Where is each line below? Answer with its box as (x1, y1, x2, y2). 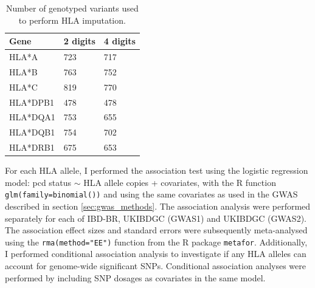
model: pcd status (5, 176, 72, 188)
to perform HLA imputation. (18, 13, 126, 26)
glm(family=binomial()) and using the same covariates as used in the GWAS (5, 188, 298, 201)
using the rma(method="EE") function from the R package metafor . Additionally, (5, 235, 308, 248)
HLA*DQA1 (9, 111, 55, 123)
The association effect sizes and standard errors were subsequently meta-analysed (5, 224, 308, 236)
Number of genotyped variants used (6, 2, 139, 14)
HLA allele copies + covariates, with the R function (83, 176, 276, 188)
